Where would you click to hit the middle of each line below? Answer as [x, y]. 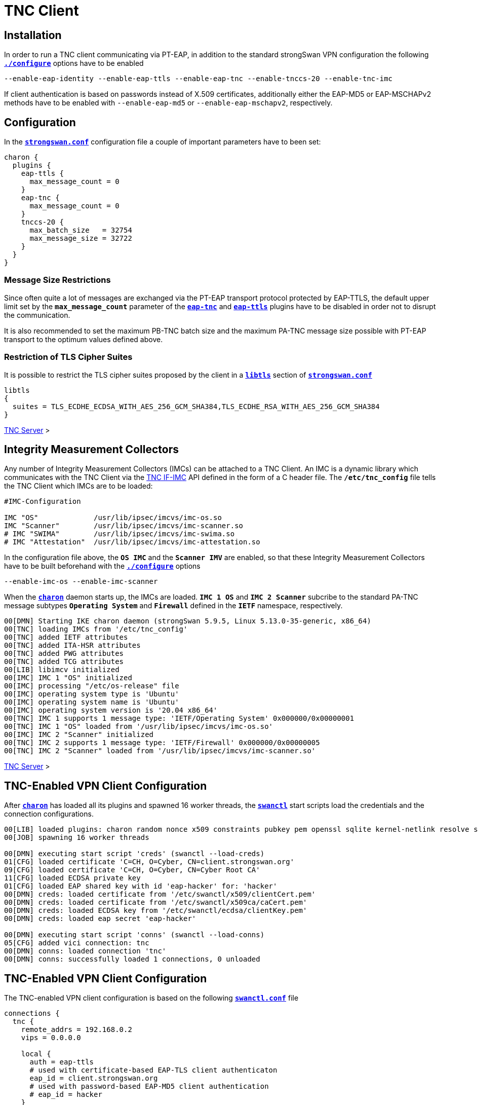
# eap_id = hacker [66, 1095]
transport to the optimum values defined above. [84, 339]
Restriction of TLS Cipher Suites [68, 357]
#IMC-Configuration [43, 502]
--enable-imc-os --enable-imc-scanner [81, 582]
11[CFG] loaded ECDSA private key [72, 878]
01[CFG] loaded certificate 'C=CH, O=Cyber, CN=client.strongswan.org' [149, 862]
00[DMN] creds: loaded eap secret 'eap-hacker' [100, 919]
